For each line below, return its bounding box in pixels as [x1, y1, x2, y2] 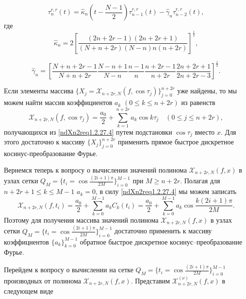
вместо [195, 126, 215, 137]
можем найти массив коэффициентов [4, 97, 113, 107]
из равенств [181, 97, 215, 107]
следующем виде [4, 286, 53, 296]
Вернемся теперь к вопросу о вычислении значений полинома [4, 164, 187, 175]
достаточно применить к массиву [115, 226, 212, 236]
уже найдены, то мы [177, 86, 237, 96]
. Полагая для [180, 176, 220, 186]
